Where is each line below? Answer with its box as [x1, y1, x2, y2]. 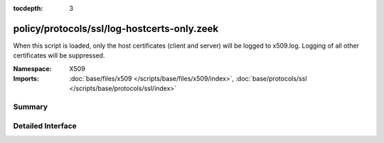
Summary [13, 102, 48, 112]
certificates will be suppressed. [13, 51, 105, 60]
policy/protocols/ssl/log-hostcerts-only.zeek [13, 22, 219, 35]
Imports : [13, 75, 39, 83]
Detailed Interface [13, 121, 78, 131]
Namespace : [13, 64, 53, 73]
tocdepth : [13, 4, 43, 12]
